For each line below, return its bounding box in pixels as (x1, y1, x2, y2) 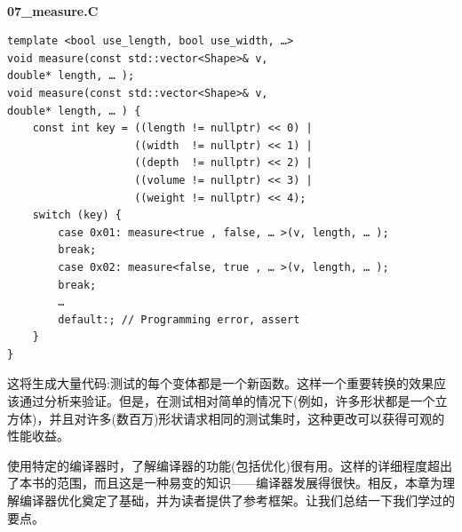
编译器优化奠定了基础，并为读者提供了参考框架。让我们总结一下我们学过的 (19, 491, 455, 510)
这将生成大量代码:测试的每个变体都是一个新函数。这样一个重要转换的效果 (7, 374, 434, 393)
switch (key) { (32, 209, 122, 222)
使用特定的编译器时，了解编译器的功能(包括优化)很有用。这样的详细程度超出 (7, 456, 452, 474)
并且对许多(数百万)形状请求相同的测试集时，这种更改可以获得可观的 (49, 409, 445, 427)
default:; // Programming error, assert (58, 313, 300, 326)
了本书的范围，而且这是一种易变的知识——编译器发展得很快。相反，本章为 (7, 473, 442, 492)
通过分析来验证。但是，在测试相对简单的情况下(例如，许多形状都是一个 (19, 392, 435, 410)
